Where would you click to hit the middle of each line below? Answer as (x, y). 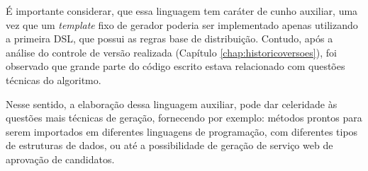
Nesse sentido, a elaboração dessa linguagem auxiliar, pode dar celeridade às (172, 104)
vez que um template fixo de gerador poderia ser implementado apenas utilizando (182, 24)
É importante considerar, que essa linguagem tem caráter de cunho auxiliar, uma (182, 11)
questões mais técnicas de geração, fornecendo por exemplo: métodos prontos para (184, 118)
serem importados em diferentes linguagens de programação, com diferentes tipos (182, 131)
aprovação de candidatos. (60, 159)
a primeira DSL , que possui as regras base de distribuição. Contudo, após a (169, 39)
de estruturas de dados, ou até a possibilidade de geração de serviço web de (169, 145)
